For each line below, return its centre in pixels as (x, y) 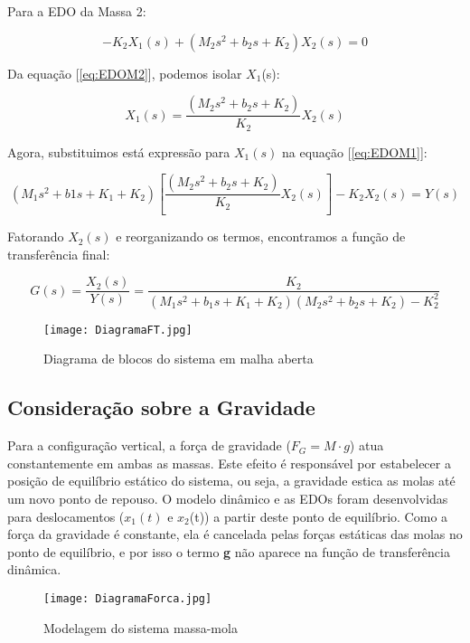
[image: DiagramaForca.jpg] (128, 598)
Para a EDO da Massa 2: (77, 11)
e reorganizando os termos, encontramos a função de (261, 236)
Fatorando (36, 236)
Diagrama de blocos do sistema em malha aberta (179, 359)
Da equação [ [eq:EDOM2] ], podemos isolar (125, 73)
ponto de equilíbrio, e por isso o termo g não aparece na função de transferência (229, 551)
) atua (367, 445)
